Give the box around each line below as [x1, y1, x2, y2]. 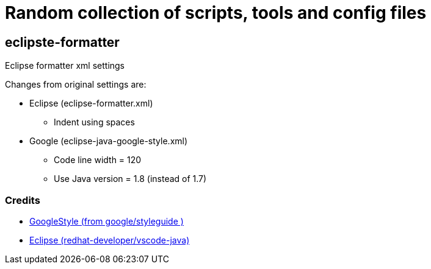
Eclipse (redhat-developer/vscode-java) [29, 234, 190, 245]
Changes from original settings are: [5, 79, 147, 90]
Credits [5, 194, 40, 206]
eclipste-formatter [5, 34, 120, 50]
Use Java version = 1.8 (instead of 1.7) [54, 173, 207, 184]
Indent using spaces [54, 117, 135, 128]
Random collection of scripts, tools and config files [5, 2, 427, 23]
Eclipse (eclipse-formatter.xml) [29, 98, 153, 109]
